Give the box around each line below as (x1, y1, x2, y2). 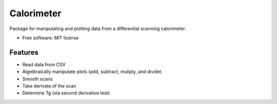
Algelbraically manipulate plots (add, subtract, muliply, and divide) (22, 69, 162, 75)
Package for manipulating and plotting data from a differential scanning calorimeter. (9, 25, 187, 32)
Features (9, 48, 38, 57)
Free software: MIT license (22, 35, 79, 41)
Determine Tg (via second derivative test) (22, 90, 110, 96)
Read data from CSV (22, 61, 66, 67)
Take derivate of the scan (22, 83, 76, 89)
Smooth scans (22, 75, 53, 82)
